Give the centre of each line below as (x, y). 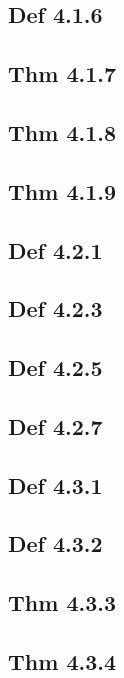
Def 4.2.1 (55, 249)
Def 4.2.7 (55, 425)
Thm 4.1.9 (62, 190)
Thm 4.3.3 (62, 602)
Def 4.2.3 (55, 308)
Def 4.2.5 (55, 367)
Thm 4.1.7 (62, 73)
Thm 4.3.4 (62, 660)
